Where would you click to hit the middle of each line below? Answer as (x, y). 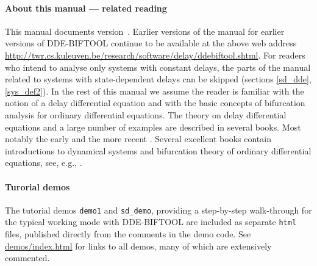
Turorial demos (37, 186)
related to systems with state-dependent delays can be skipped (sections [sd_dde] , (158, 79)
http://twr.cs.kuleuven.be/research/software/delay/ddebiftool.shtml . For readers (155, 55)
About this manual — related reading (86, 8)
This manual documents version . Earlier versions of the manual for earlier (145, 31)
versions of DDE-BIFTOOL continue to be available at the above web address (151, 43)
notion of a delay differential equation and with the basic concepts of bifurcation (155, 103)
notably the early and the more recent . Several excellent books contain (138, 139)
